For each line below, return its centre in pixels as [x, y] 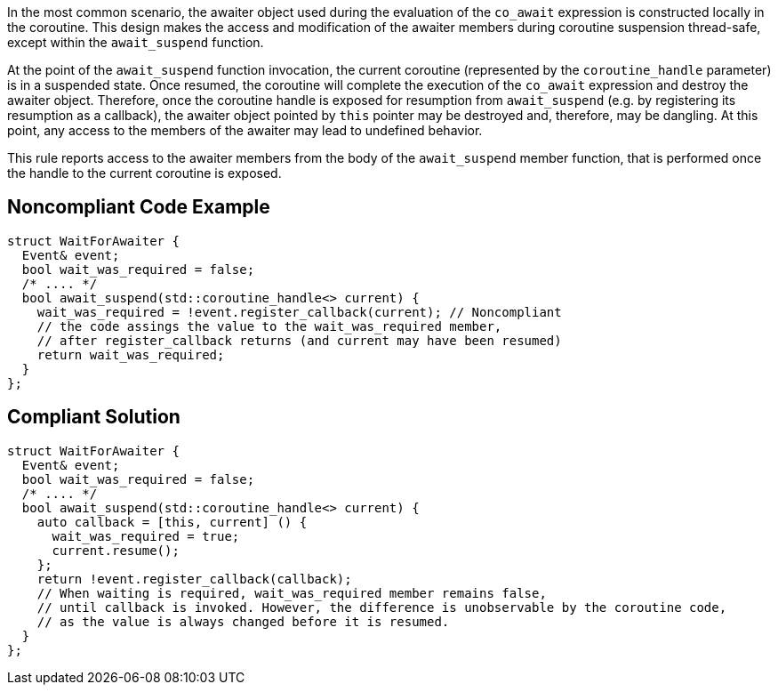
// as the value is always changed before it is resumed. [243, 621]
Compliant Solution [94, 417]
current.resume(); [116, 550]
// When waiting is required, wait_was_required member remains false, [292, 593]
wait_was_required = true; [146, 536]
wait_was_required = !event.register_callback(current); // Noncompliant [299, 312]
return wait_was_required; [131, 354]
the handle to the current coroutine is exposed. [144, 173]
